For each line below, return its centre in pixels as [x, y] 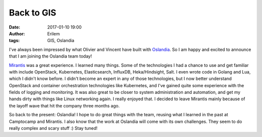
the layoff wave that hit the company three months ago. [64, 106]
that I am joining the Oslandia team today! [50, 56]
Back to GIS [33, 13]
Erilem [54, 33]
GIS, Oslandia [61, 41]
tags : [14, 41]
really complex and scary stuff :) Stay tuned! [53, 128]
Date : [15, 27]
